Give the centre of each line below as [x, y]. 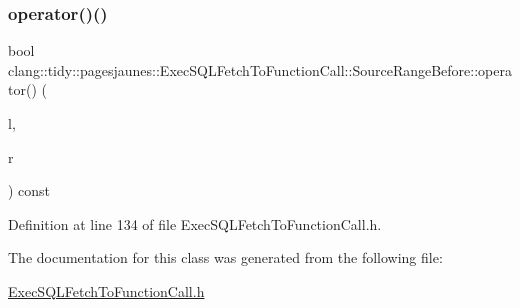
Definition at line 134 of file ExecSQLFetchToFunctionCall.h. [195, 223]
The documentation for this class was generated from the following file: [225, 257]
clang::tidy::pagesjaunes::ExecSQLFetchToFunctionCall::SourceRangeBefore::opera [260, 69]
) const [29, 190]
